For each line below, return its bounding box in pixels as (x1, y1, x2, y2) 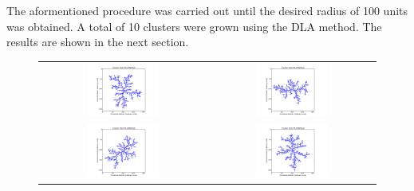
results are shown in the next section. (6, 33, 189, 50)
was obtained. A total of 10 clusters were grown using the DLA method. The (6, 18, 382, 34)
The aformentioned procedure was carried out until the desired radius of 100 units (6, 2, 408, 18)
